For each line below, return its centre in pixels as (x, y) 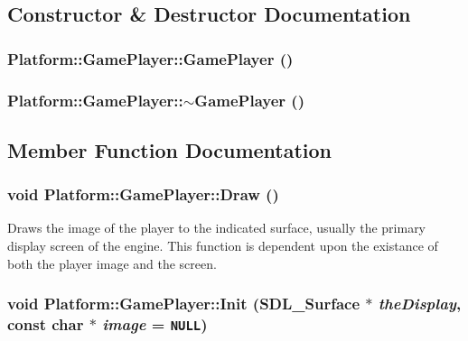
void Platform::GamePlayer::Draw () (143, 194)
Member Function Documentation (170, 149)
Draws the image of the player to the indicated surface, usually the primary (217, 228)
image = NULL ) (155, 324)
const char (46, 324)
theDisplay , (420, 304)
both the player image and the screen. (112, 263)
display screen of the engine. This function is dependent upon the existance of (223, 246)
